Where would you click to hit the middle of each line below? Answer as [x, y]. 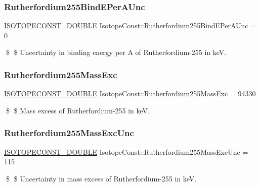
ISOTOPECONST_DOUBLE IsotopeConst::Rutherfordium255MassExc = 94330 [130, 93]
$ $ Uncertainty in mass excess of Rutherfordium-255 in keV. [101, 178]
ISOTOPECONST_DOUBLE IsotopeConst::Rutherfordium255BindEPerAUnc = [130, 25]
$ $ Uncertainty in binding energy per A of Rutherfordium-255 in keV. [116, 52]
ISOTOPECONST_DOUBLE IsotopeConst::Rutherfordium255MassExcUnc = [126, 151]
